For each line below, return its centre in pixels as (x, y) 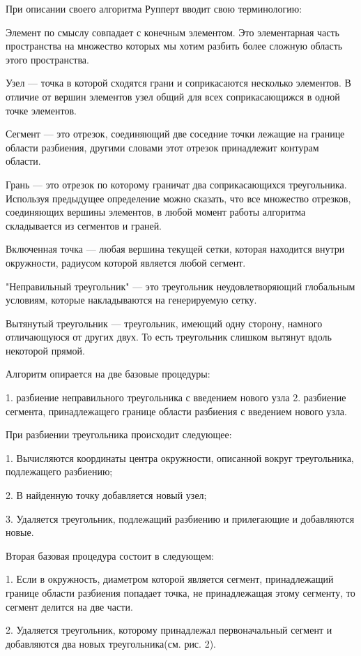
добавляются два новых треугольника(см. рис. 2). (111, 643)
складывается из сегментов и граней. (84, 225)
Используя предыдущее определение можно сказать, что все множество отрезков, (178, 198)
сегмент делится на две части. (69, 606)
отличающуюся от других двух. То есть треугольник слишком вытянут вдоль (169, 337)
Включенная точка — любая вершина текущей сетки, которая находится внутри (175, 249)
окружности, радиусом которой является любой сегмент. (126, 262)
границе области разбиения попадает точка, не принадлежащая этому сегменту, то (180, 592)
